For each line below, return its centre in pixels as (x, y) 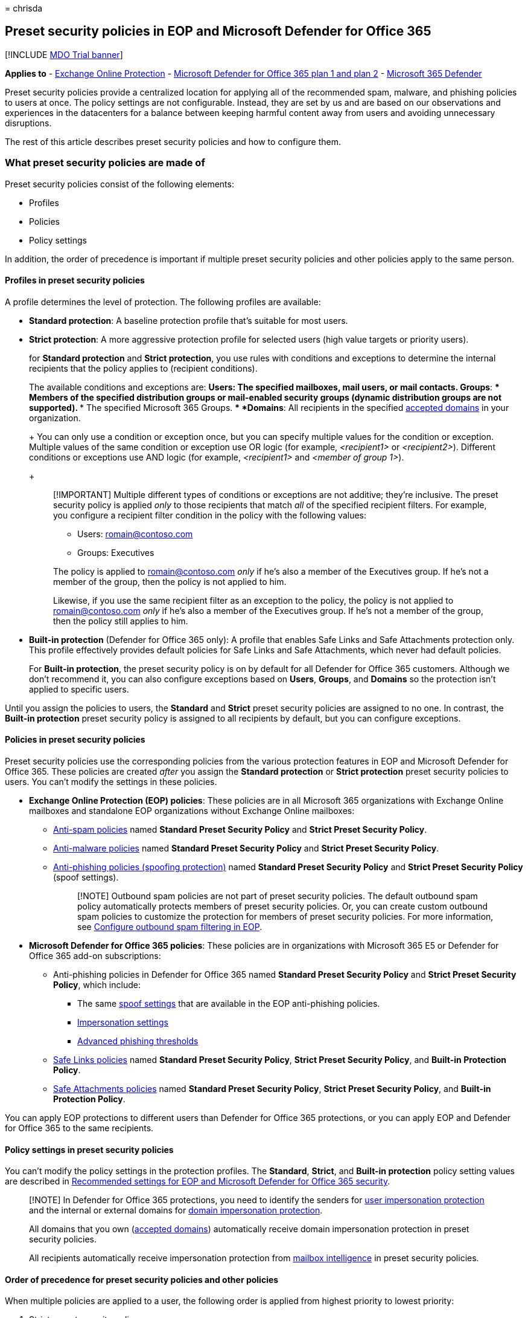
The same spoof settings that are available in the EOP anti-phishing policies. (229, 1004)
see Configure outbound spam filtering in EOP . (170, 927)
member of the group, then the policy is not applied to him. (170, 581)
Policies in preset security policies (75, 740)
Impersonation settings (123, 1022)
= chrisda (24, 8)
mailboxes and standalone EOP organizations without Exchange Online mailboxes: (192, 811)
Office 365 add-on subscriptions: (95, 956)
